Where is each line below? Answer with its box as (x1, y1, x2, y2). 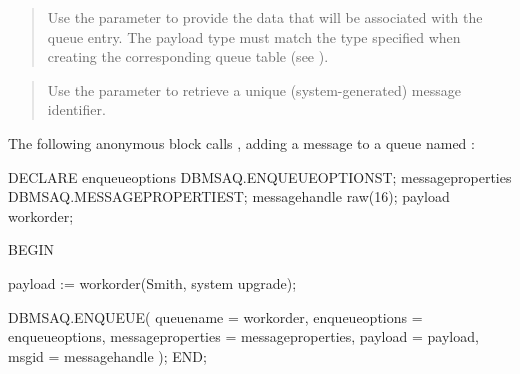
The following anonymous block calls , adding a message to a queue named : (8, 132, 475, 153)
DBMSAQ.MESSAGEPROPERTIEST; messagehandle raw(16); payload (8, 186, 450, 207)
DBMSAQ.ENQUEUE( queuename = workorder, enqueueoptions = (8, 306, 423, 327)
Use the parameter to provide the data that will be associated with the (47, 7, 483, 27)
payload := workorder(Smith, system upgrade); (8, 272, 297, 293)
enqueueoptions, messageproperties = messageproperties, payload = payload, (8, 326, 479, 347)
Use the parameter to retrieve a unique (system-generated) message (47, 79, 461, 100)
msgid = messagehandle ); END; (8, 345, 207, 366)
